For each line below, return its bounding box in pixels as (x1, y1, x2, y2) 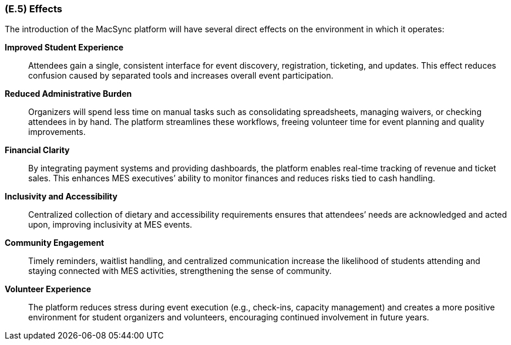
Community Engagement (5, 238, 105, 248)
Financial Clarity (5, 145, 70, 155)
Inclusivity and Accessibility (5, 191, 117, 202)
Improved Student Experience (5, 42, 124, 53)
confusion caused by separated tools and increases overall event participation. (28, 70, 334, 81)
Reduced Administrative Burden (5, 89, 132, 99)
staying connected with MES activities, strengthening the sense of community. (28, 266, 332, 276)
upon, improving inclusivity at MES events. (28, 219, 193, 230)
